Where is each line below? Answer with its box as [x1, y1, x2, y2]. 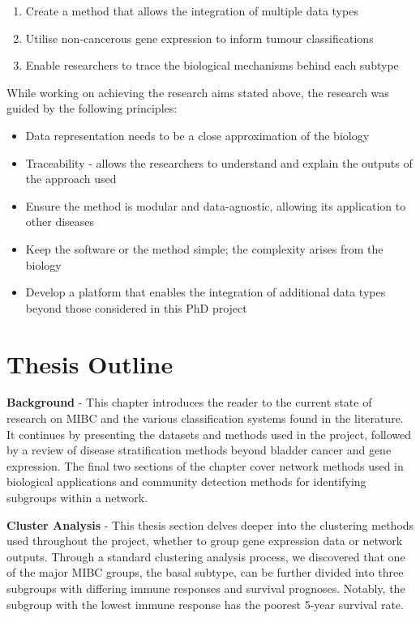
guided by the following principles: [6, 100, 178, 117]
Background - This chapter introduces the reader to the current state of [6, 394, 372, 411]
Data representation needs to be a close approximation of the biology [25, 126, 370, 143]
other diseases [25, 213, 95, 230]
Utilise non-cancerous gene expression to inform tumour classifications [25, 29, 374, 46]
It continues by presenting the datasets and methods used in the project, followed [6, 425, 412, 442]
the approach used [25, 170, 117, 187]
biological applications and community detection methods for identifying [6, 473, 366, 490]
